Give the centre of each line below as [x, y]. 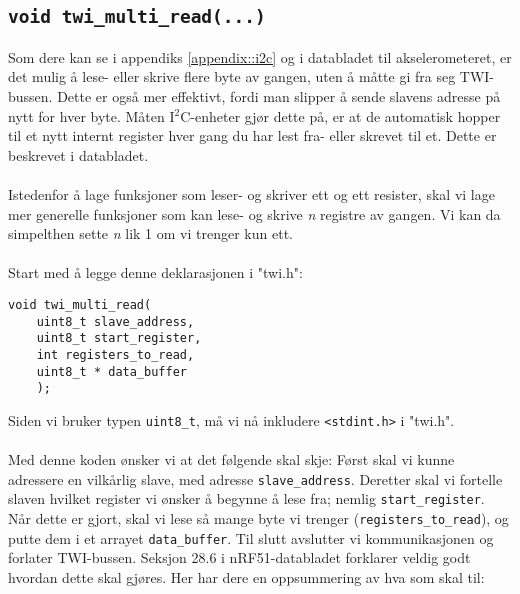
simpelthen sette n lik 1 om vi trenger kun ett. [150, 233]
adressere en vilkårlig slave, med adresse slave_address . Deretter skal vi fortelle [255, 478]
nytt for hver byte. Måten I [91, 115]
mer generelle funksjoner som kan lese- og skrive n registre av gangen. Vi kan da [254, 213]
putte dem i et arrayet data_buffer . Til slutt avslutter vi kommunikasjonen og [251, 537]
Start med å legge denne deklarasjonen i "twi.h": [155, 272]
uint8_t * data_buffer [111, 371]
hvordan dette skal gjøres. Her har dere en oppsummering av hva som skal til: [246, 576]
